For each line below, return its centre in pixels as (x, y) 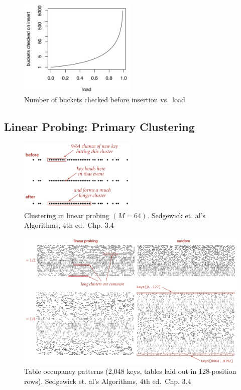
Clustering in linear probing (67, 215)
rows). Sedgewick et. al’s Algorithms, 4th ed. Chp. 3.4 (108, 381)
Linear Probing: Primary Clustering (99, 126)
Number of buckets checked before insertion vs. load (105, 99)
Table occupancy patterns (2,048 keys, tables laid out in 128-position (130, 371)
